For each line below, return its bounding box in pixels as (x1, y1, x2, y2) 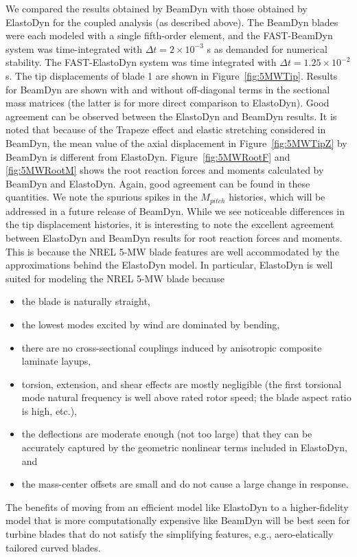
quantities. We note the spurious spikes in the (5, 190, 198, 204)
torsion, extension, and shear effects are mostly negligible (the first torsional (21, 376, 342, 391)
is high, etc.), (21, 403, 77, 418)
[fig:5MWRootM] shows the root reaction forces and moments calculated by (5, 163, 324, 177)
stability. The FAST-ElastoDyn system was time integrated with (5, 55, 277, 69)
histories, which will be (229, 190, 325, 204)
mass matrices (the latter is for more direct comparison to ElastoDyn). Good (5, 95, 330, 110)
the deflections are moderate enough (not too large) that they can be (21, 427, 312, 441)
